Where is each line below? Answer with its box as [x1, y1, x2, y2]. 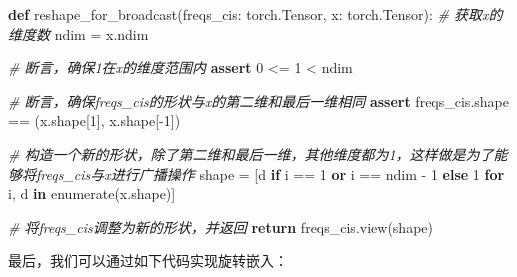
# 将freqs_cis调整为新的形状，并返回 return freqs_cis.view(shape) [8, 216, 433, 237]
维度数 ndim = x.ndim [8, 23, 149, 44]
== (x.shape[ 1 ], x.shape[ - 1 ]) [8, 110, 181, 131]
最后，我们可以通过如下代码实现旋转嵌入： [8, 250, 288, 271]
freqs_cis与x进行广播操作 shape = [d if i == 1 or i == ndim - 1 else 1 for [35, 163, 505, 184]
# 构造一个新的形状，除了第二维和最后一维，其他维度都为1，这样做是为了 [8, 143, 494, 164]
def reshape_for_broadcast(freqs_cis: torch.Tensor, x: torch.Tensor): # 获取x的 [8, 4, 503, 24]
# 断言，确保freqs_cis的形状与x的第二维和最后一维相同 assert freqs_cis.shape [8, 90, 509, 111]
